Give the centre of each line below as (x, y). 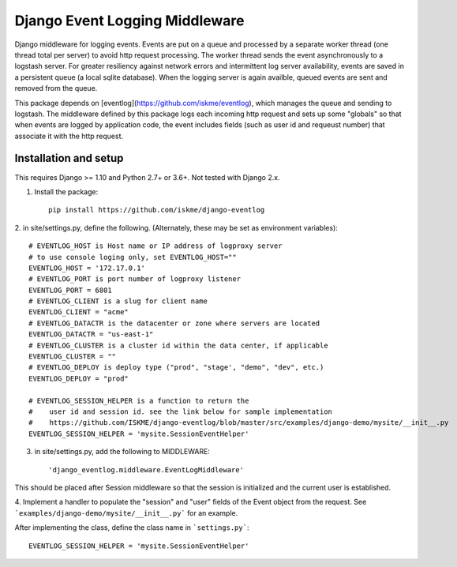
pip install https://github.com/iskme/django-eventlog (157, 210)
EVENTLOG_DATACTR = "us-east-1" (91, 334)
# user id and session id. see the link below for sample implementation (181, 412)
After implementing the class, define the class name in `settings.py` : (132, 528)
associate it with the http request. (69, 136)
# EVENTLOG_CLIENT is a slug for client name (118, 301)
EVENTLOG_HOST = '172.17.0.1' (87, 268)
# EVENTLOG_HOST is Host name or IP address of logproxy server (156, 246)
